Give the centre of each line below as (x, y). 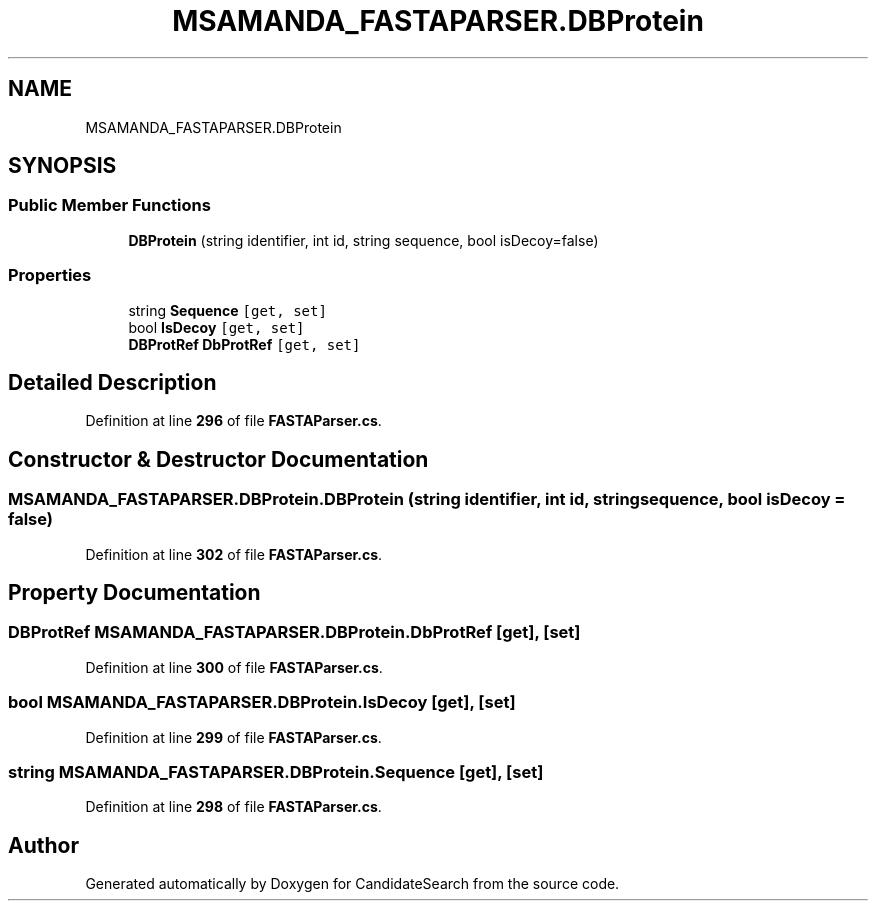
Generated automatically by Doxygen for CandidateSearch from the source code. (352, 884)
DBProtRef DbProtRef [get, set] (244, 344)
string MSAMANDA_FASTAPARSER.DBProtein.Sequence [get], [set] (276, 771)
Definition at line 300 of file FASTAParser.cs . (234, 667)
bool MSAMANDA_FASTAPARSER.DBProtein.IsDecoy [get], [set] (262, 702)
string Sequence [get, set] (227, 310)
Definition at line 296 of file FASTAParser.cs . (233, 421)
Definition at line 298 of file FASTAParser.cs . (233, 807)
